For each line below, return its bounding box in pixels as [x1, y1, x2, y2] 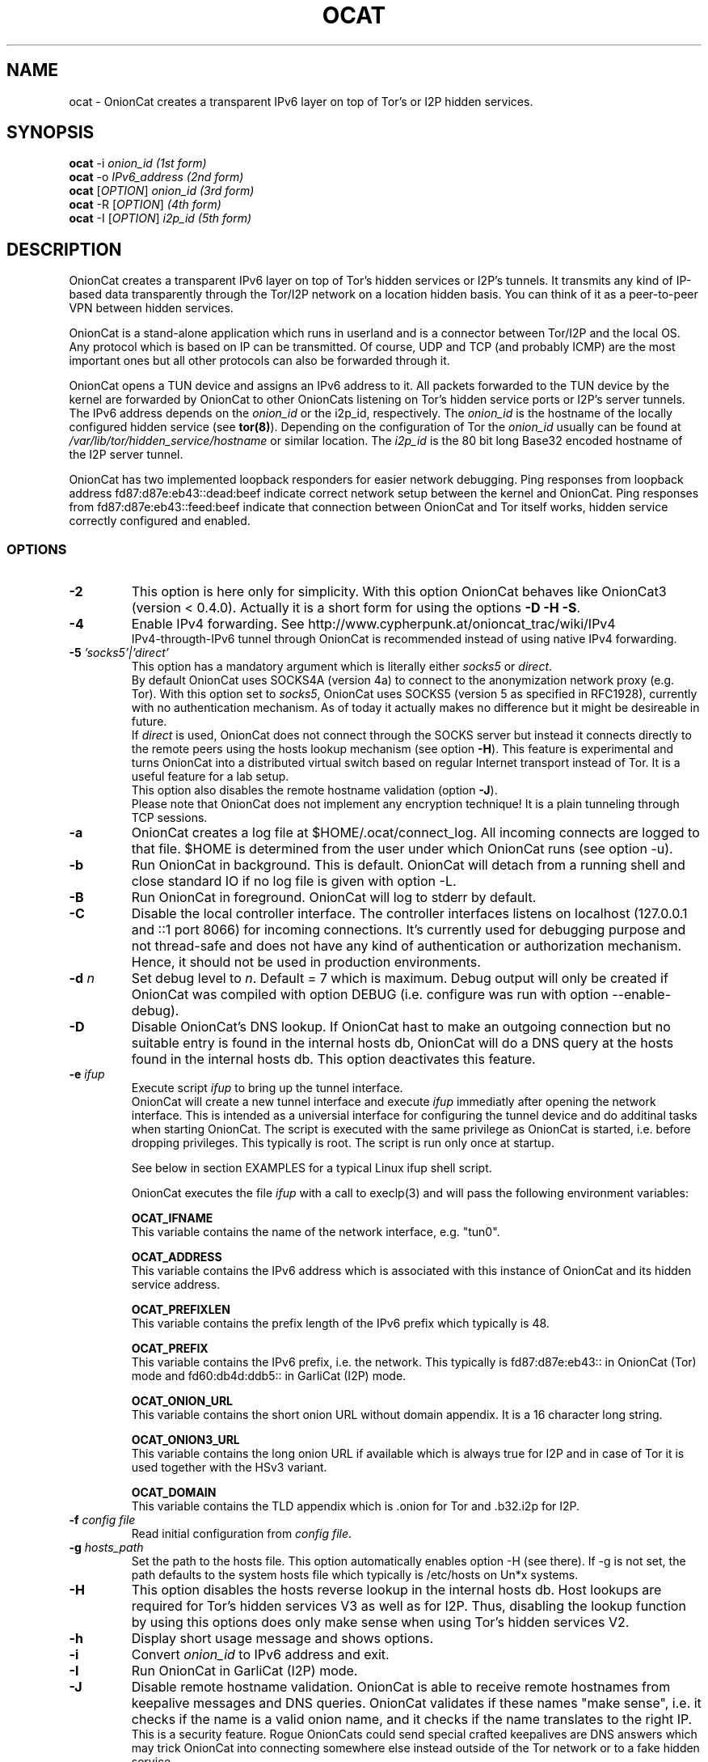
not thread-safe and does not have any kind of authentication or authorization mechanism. [131, 938, 682, 955]
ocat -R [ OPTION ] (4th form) [69, 197, 221, 212]
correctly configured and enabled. [69, 514, 251, 528]
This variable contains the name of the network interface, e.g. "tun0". [131, 1225, 500, 1239]
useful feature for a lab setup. [131, 769, 289, 784]
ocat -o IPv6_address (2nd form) [69, 170, 244, 184]
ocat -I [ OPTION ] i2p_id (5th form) [69, 211, 252, 226]
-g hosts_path [69, 1540, 144, 1555]
